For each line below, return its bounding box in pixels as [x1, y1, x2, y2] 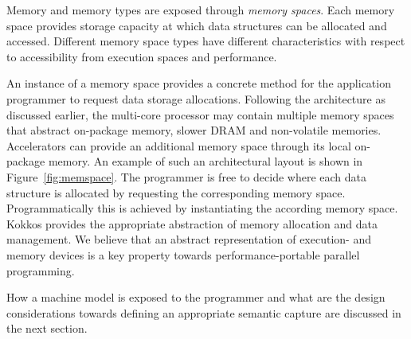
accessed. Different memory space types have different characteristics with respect [6, 33, 405, 49]
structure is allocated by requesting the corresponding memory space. [6, 184, 346, 201]
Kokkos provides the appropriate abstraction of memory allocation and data [6, 215, 378, 232]
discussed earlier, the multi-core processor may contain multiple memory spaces [6, 106, 394, 123]
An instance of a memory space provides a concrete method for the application [6, 75, 391, 92]
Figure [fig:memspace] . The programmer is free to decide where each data [6, 168, 367, 185]
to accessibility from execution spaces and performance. [6, 48, 277, 64]
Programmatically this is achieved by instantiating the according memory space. [6, 200, 398, 216]
